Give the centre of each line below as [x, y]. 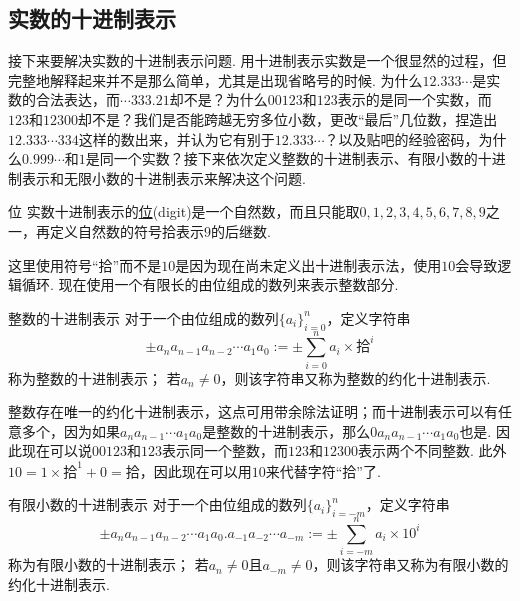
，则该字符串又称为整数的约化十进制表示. [355, 377]
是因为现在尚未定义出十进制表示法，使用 [308, 264]
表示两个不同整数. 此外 [432, 450]
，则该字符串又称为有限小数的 [410, 564]
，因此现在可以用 [195, 470]
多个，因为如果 [70, 430]
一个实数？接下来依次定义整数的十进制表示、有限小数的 [295, 158]
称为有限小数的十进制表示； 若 [108, 564]
